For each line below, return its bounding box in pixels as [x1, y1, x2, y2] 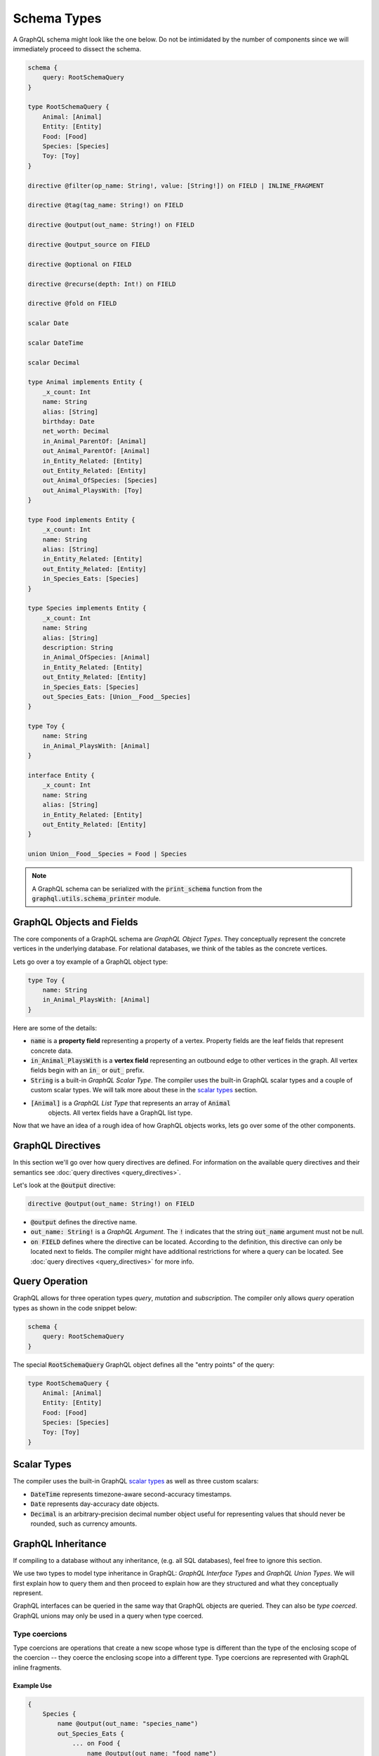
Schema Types [13, 11, 102, 26]
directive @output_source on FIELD [27, 240, 150, 249]
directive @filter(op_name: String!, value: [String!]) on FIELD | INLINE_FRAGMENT [27, 181, 324, 190]
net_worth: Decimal [42, 427, 110, 435]
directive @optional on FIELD [27, 260, 132, 268]
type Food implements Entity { [27, 516, 136, 523]
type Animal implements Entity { [27, 378, 143, 386]
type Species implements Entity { [27, 604, 147, 612]
